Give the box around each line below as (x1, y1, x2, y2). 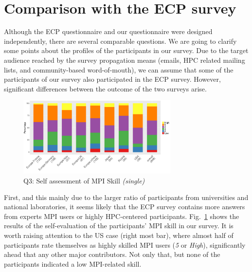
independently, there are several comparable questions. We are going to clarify (4, 36, 237, 46)
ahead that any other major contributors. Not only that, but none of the (4, 249, 220, 259)
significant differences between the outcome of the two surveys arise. (4, 83, 207, 93)
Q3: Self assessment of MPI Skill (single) (23, 176, 145, 186)
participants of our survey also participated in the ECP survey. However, (4, 74, 221, 84)
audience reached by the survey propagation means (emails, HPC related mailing (4, 54, 245, 65)
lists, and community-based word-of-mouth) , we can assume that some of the (4, 64, 234, 74)
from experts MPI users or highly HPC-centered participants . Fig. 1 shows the (4, 211, 239, 221)
